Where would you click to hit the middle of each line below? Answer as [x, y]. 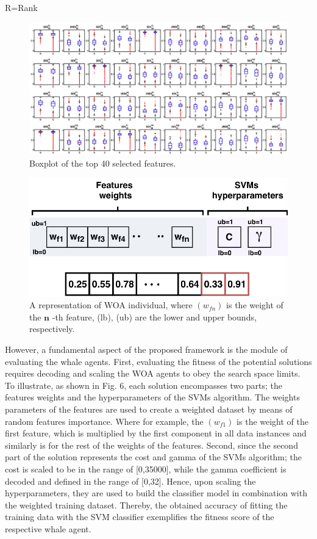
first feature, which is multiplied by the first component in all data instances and [156, 433]
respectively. [52, 329]
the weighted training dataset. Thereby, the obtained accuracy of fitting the [146, 505]
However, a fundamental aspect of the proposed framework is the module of [146, 349]
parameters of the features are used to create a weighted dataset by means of [149, 409]
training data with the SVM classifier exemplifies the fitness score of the [140, 517]
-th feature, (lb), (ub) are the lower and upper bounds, [154, 317]
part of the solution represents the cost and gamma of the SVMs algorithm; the [154, 457]
